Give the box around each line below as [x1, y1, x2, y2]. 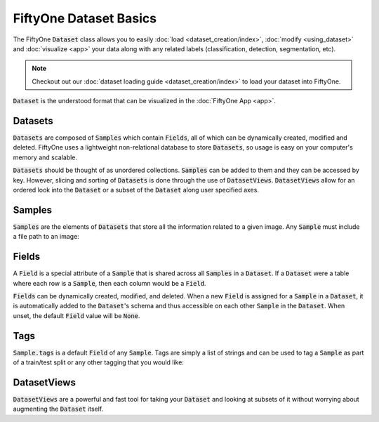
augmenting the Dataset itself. [13, 404, 104, 414]
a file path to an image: [13, 232, 80, 241]
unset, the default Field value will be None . [13, 311, 140, 319]
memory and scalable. [13, 153, 77, 161]
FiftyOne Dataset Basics [13, 11, 157, 26]
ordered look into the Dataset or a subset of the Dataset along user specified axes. [13, 185, 260, 194]
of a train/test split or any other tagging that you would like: [13, 358, 184, 367]
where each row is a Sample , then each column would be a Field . [13, 279, 206, 287]
